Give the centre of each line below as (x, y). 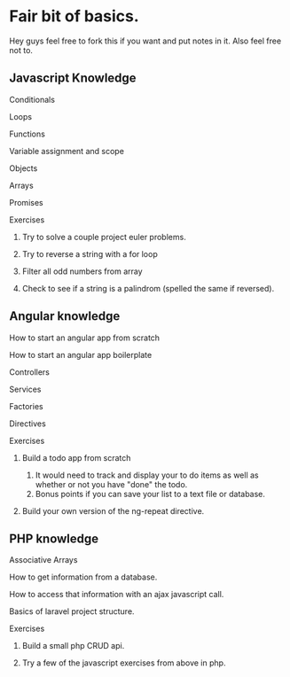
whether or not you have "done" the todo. (111, 484)
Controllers (30, 372)
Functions (27, 134)
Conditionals (32, 99)
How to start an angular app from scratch (85, 338)
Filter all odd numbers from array (82, 271)
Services (25, 389)
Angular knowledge (65, 316)
